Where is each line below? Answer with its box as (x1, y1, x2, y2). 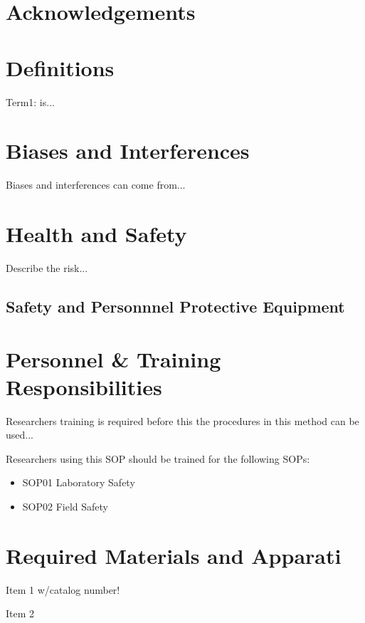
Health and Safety (6, 219, 187, 248)
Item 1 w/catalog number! (6, 582, 120, 597)
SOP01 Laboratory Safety (22, 475, 135, 490)
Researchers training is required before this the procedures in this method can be (6, 413, 359, 428)
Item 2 (6, 606, 35, 621)
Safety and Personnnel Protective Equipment (6, 295, 345, 317)
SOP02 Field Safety (22, 499, 108, 513)
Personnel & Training (6, 344, 221, 373)
